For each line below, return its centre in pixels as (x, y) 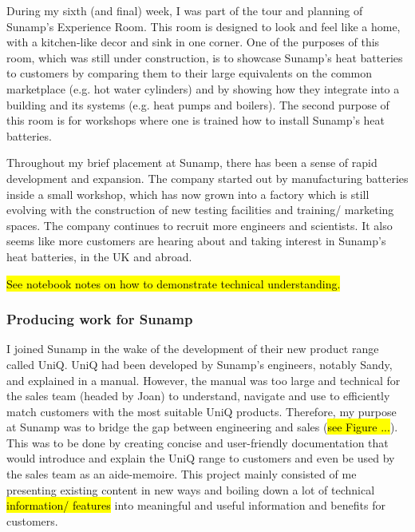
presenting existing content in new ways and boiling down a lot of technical (191, 489)
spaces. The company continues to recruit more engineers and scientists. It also (200, 225)
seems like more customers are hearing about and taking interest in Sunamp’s (196, 241)
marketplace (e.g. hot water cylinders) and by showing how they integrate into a (203, 88)
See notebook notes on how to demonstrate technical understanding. (174, 283)
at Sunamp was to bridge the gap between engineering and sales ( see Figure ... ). (202, 427)
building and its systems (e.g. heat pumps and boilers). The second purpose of (198, 104)
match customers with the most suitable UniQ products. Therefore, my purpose (202, 411)
